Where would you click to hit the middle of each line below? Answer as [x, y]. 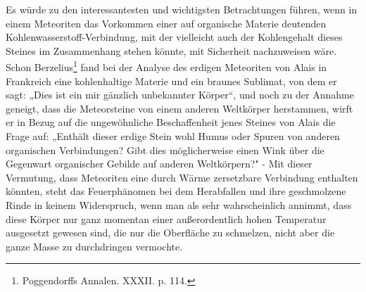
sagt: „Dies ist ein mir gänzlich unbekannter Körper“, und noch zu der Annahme [180, 95]
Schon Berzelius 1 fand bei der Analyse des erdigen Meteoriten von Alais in [166, 66]
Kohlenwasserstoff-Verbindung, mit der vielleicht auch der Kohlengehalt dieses [174, 37]
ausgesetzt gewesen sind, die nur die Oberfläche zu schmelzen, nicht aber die [170, 233]
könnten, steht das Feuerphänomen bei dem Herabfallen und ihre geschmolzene [176, 191]
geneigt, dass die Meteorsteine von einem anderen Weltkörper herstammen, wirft [179, 108]
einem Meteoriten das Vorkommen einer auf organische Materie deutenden [166, 23]
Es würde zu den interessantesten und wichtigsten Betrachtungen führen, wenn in [182, 9]
